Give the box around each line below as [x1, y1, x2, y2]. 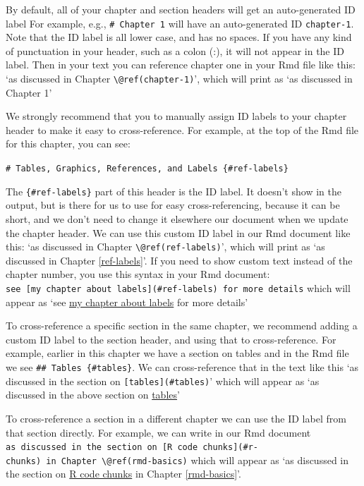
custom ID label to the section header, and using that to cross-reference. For [6, 332, 336, 346]
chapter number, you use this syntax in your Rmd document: [6, 267, 270, 281]
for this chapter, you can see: [6, 136, 131, 151]
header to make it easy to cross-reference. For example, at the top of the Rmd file [6, 122, 359, 137]
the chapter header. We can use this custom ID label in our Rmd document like [6, 225, 351, 240]
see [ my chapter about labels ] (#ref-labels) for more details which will [6, 281, 351, 295]
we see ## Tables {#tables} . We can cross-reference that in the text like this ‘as [6, 360, 359, 375]
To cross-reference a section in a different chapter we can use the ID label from [6, 411, 346, 425]
